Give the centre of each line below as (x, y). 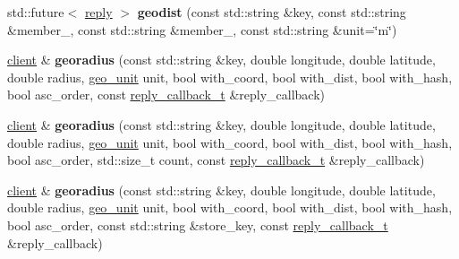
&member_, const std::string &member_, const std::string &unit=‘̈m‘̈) (202, 29)
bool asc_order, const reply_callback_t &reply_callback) (166, 95)
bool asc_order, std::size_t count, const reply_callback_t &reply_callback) (216, 160)
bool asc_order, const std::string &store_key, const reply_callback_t (198, 224)
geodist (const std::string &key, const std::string (272, 12)
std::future (36, 12)
